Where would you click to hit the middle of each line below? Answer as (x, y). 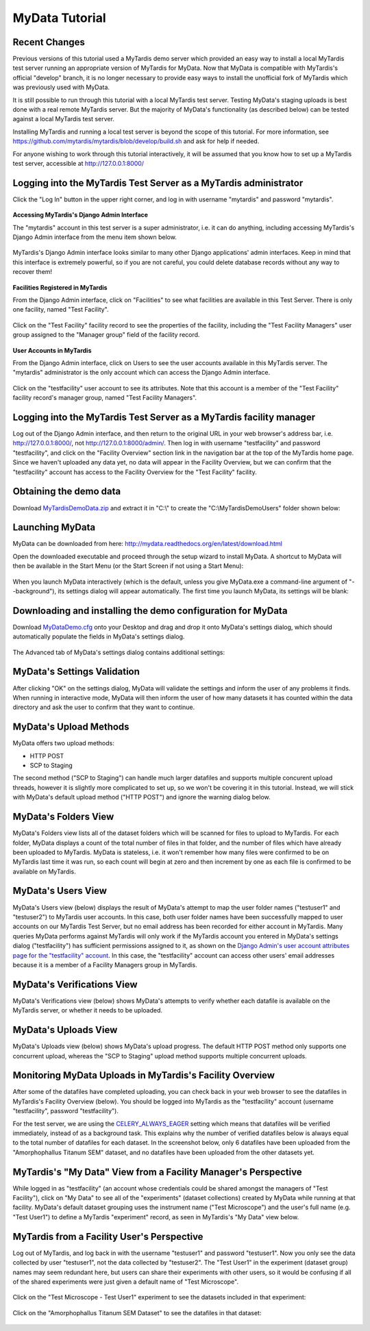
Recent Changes (49, 42)
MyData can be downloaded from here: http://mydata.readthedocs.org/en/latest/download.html (147, 544)
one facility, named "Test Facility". (61, 310)
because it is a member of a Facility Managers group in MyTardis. (105, 965)
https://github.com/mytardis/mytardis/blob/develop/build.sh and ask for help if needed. (136, 141)
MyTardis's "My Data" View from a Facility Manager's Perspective (157, 1172)
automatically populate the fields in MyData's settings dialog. (99, 636)
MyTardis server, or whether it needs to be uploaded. (88, 1010)
